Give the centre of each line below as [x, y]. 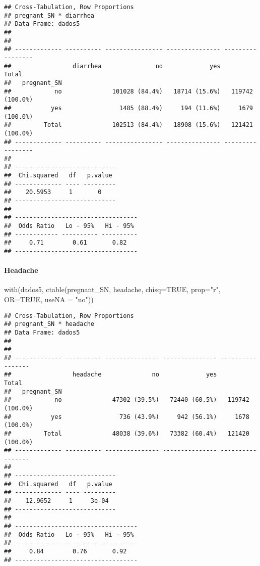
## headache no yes [111, 375]
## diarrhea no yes [112, 66]
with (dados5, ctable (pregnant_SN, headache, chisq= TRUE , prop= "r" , [112, 289]
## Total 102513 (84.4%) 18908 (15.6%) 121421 [128, 125]
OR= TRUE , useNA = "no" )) [49, 299]
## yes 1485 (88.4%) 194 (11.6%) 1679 [128, 108]
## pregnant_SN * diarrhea [49, 15]
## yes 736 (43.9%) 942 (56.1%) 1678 [127, 417]
